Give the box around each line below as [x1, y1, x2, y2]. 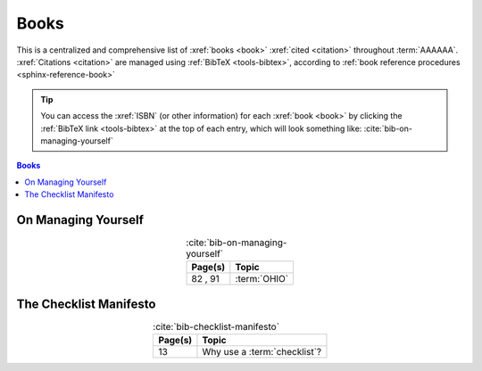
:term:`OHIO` [235, 273, 289, 285]
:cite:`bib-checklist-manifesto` [153, 321, 280, 334]
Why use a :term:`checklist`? [202, 346, 321, 359]
